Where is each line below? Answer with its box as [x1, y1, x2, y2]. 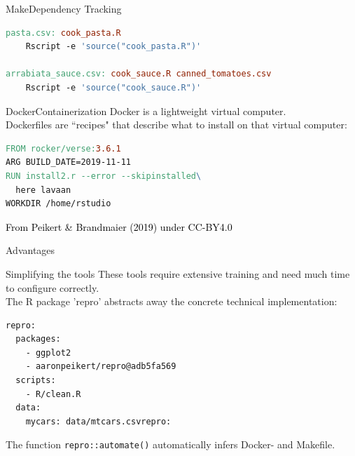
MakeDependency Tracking [6, 1, 122, 15]
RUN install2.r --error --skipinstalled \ [6, 170, 202, 181]
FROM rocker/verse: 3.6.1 [6, 143, 121, 154]
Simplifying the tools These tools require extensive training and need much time [6, 266, 350, 281]
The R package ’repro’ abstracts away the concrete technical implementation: [6, 294, 337, 309]
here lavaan [15, 185, 71, 195]
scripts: [15, 375, 56, 386]
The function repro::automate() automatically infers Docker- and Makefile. [6, 437, 335, 452]
